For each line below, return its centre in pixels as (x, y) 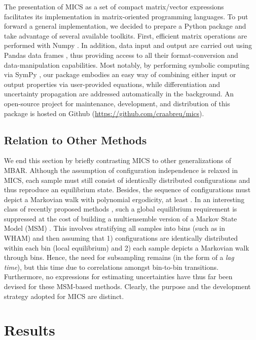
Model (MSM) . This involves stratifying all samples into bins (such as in (115, 228)
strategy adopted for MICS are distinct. (64, 296)
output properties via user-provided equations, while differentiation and (112, 84)
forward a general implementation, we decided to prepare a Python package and (125, 26)
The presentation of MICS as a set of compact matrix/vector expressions (114, 6)
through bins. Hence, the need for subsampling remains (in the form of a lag (119, 257)
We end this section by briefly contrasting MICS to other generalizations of (118, 160)
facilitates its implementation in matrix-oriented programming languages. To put (126, 16)
